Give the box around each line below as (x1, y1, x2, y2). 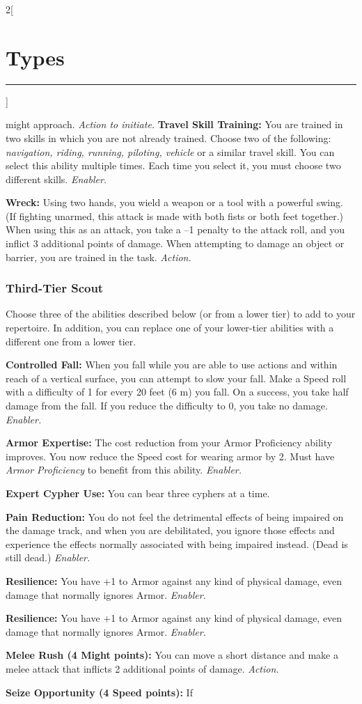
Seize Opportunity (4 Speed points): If (6, 685, 193, 699)
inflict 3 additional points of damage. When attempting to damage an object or (6, 236, 345, 251)
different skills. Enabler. (6, 171, 107, 186)
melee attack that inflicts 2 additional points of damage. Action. (6, 661, 279, 675)
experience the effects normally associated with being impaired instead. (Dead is (6, 536, 348, 551)
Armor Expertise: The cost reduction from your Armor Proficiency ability (6, 435, 333, 450)
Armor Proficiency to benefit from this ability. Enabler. (6, 462, 242, 477)
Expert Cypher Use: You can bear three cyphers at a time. (6, 486, 270, 500)
